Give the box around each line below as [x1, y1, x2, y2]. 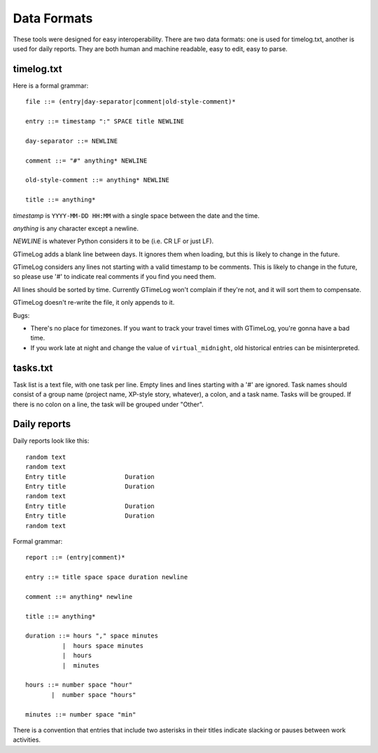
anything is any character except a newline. [13, 224, 139, 233]
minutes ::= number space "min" [25, 710, 136, 718]
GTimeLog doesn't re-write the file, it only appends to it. [13, 298, 175, 307]
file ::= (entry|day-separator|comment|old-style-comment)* [25, 98, 236, 106]
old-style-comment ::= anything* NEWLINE [25, 176, 169, 184]
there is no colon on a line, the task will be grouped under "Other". [13, 400, 204, 408]
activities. [13, 735, 41, 744]
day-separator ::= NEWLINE [25, 137, 118, 145]
